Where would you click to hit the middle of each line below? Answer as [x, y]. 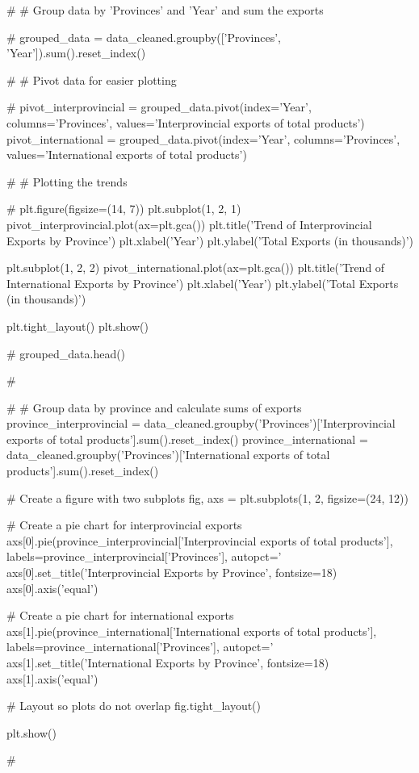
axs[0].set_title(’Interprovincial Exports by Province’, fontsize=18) [172, 572]
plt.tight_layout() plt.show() [78, 326]
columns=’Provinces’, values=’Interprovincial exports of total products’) [186, 122]
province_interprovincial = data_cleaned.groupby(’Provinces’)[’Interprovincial [201, 423]
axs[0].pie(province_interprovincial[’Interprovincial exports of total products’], [200, 540]
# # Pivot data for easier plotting [92, 79]
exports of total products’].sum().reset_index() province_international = [187, 439]
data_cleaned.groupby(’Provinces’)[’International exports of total [168, 455]
